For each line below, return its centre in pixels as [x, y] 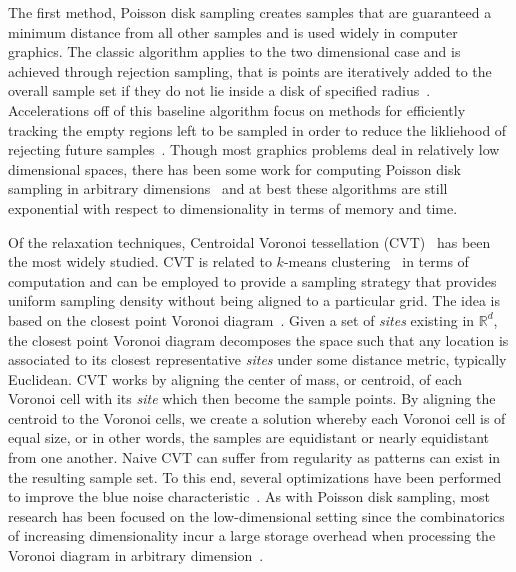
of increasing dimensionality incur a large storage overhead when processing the [252, 535]
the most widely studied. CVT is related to [140, 261]
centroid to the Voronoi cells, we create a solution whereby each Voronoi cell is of [257, 417]
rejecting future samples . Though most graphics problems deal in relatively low [254, 149]
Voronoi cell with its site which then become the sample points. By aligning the [252, 398]
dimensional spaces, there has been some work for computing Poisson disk [234, 168]
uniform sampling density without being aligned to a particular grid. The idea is [254, 300]
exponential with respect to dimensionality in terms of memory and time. [233, 207]
